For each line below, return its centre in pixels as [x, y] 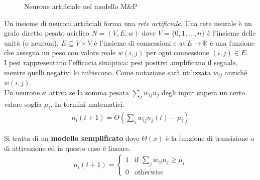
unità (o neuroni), [31, 42]
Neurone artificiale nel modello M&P [81, 6]
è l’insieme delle [232, 33]
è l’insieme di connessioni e [135, 42]
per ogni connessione [178, 52]
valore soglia [23, 104]
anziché [236, 72]
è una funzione [232, 42]
